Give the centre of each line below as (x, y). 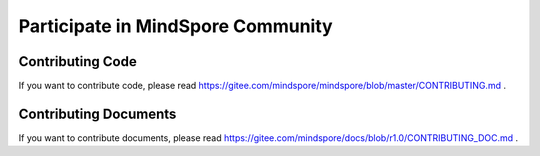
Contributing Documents (97, 113)
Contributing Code (77, 61)
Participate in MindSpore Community (176, 26)
